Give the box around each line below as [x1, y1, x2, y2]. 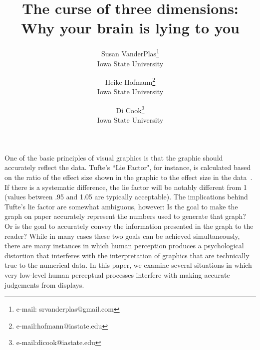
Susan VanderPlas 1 [101, 47, 159, 58]
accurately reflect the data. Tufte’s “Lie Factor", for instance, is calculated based [4, 162, 251, 173]
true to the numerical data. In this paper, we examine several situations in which [4, 260, 252, 270]
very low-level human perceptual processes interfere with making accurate [4, 269, 230, 280]
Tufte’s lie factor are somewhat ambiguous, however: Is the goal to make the [4, 201, 238, 211]
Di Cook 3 [116, 104, 145, 115]
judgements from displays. [4, 279, 84, 290]
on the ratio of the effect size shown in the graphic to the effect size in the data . [4, 172, 253, 182]
